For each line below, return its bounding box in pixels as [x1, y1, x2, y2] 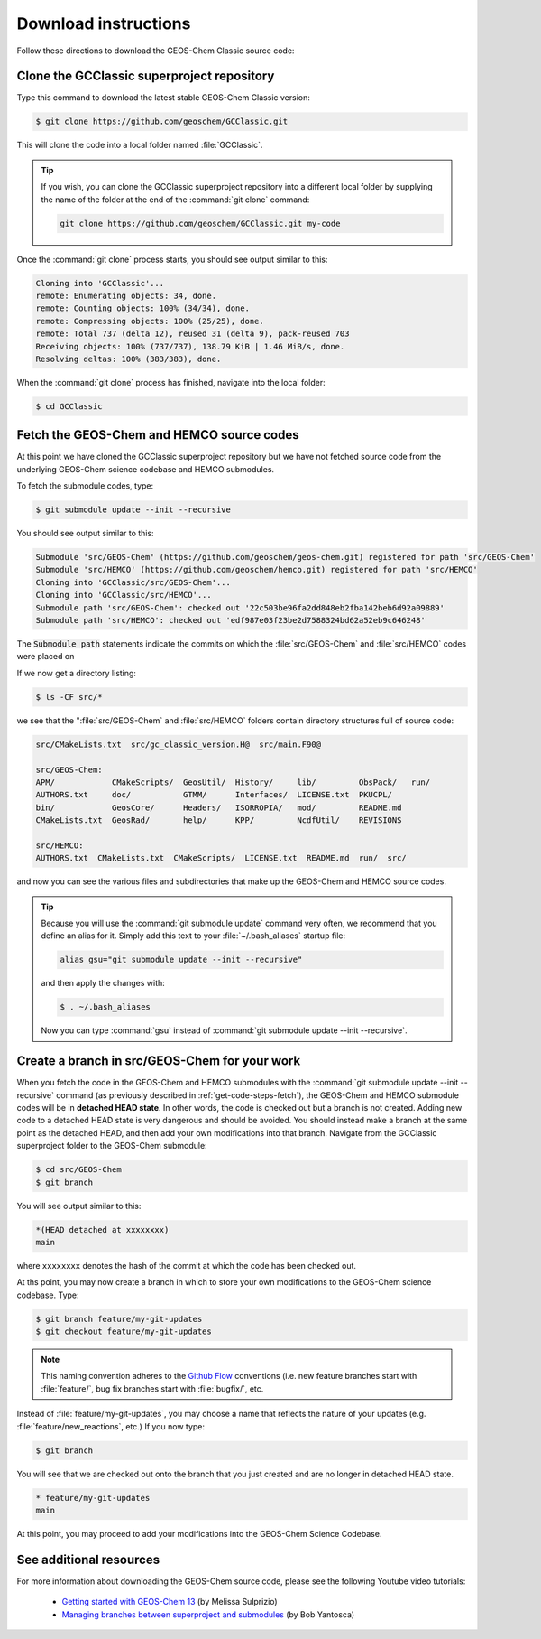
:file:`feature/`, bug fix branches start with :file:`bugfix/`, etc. [41, 1383, 264, 1394]
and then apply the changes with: [41, 978, 166, 989]
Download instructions [16, 14, 191, 33]
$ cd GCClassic [35, 401, 103, 411]
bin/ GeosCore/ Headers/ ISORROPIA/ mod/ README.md [35, 802, 402, 813]
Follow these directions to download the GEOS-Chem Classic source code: [16, 45, 295, 56]
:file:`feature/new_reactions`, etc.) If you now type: [16, 1420, 206, 1431]
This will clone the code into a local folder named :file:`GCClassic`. [16, 140, 263, 151]
